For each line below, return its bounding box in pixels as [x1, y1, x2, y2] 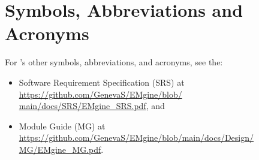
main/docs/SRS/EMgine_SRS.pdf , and [19, 99, 165, 112]
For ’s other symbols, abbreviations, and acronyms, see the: [5, 56, 223, 68]
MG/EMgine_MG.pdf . [19, 143, 104, 155]
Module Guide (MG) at [19, 119, 106, 132]
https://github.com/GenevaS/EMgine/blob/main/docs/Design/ [19, 131, 254, 144]
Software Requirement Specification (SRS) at [19, 76, 185, 88]
